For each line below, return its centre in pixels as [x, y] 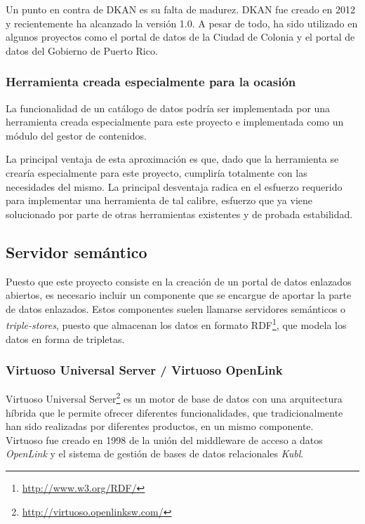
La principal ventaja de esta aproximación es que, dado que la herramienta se [172, 159]
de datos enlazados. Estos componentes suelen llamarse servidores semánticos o [176, 308]
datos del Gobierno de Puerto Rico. [82, 50]
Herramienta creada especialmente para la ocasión [151, 82]
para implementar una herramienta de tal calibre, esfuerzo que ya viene [159, 200]
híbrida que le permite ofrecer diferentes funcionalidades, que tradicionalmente [174, 412]
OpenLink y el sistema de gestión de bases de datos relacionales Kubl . [155, 454]
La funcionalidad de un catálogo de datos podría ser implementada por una [168, 108]
